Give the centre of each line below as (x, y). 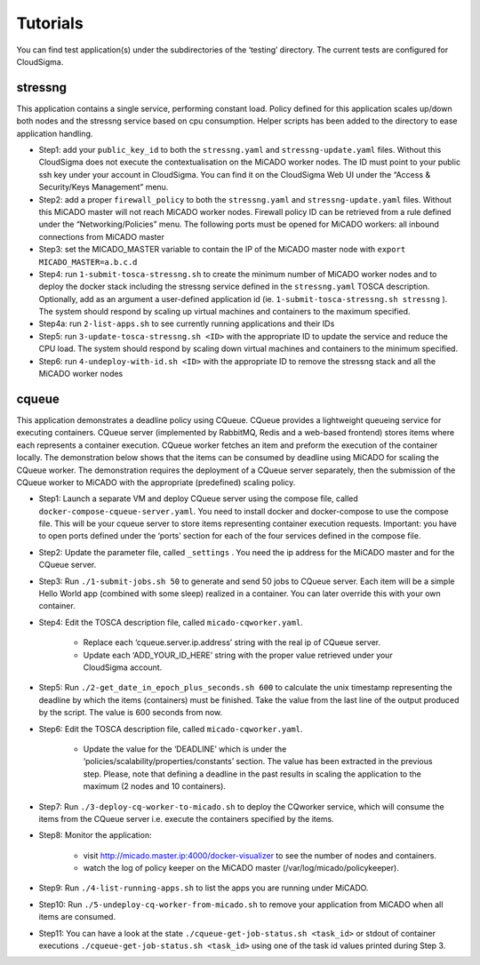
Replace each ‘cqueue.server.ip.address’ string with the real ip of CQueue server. (232, 642)
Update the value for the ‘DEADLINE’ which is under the (185, 749)
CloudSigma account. (123, 667)
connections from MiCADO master (101, 236)
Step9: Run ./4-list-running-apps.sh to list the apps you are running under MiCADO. (204, 888)
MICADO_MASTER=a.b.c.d (88, 262)
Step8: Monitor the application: (95, 835)
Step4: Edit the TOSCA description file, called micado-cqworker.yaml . (171, 622)
